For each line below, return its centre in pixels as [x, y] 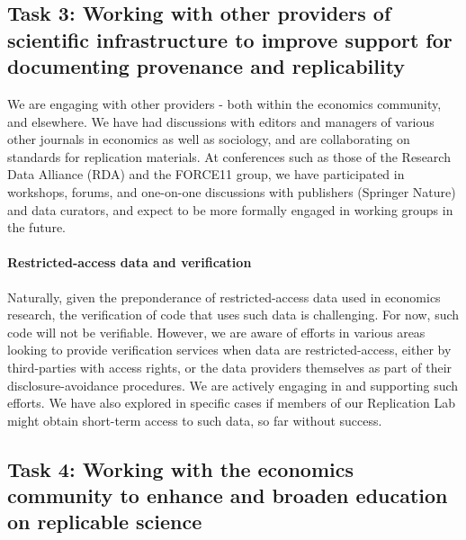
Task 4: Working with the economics [180, 468]
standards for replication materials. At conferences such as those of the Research [229, 156]
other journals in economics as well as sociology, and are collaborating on [209, 139]
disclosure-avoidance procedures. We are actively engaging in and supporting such [233, 385]
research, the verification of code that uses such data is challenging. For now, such [233, 315]
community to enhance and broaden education [228, 495]
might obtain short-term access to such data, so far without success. [195, 420]
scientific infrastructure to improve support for [230, 39]
